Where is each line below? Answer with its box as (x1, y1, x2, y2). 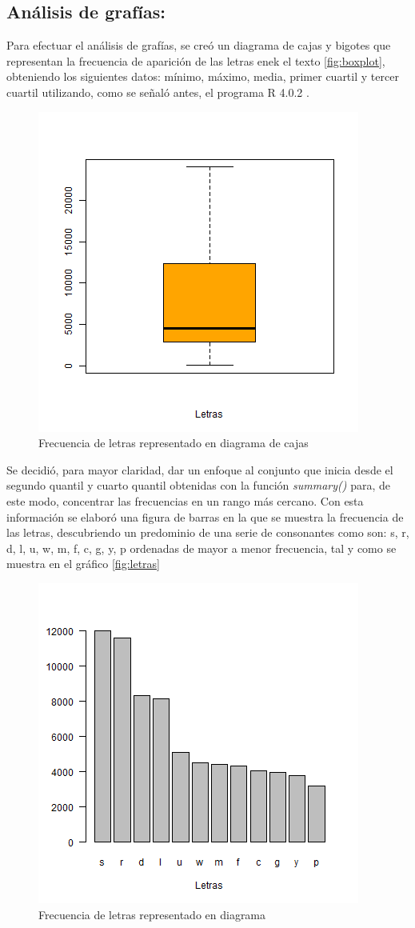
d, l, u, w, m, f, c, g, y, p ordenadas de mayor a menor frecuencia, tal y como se (6, 539, 397, 556)
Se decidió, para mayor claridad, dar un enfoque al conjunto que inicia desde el (6, 461, 393, 478)
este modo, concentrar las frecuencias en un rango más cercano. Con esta (6, 492, 364, 509)
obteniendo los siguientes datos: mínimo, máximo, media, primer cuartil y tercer (6, 68, 399, 85)
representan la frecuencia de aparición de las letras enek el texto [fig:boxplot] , (6, 52, 385, 69)
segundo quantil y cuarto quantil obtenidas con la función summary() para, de (6, 477, 390, 494)
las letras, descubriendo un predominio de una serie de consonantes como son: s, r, (6, 524, 409, 541)
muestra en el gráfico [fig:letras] (6, 555, 160, 572)
